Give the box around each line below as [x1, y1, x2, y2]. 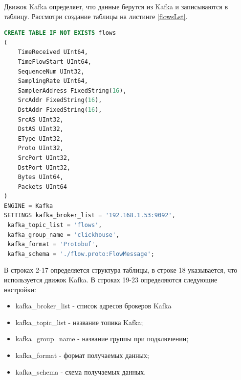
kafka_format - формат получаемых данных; [15, 350, 149, 360]
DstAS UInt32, [18, 126, 64, 133]
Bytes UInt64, [18, 174, 64, 181]
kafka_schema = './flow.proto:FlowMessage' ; [7, 250, 154, 257]
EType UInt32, [18, 135, 64, 142]
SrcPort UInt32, [18, 154, 71, 161]
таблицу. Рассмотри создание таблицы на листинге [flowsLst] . [4, 11, 188, 21]
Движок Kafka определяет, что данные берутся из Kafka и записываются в [4, 1, 228, 11]
